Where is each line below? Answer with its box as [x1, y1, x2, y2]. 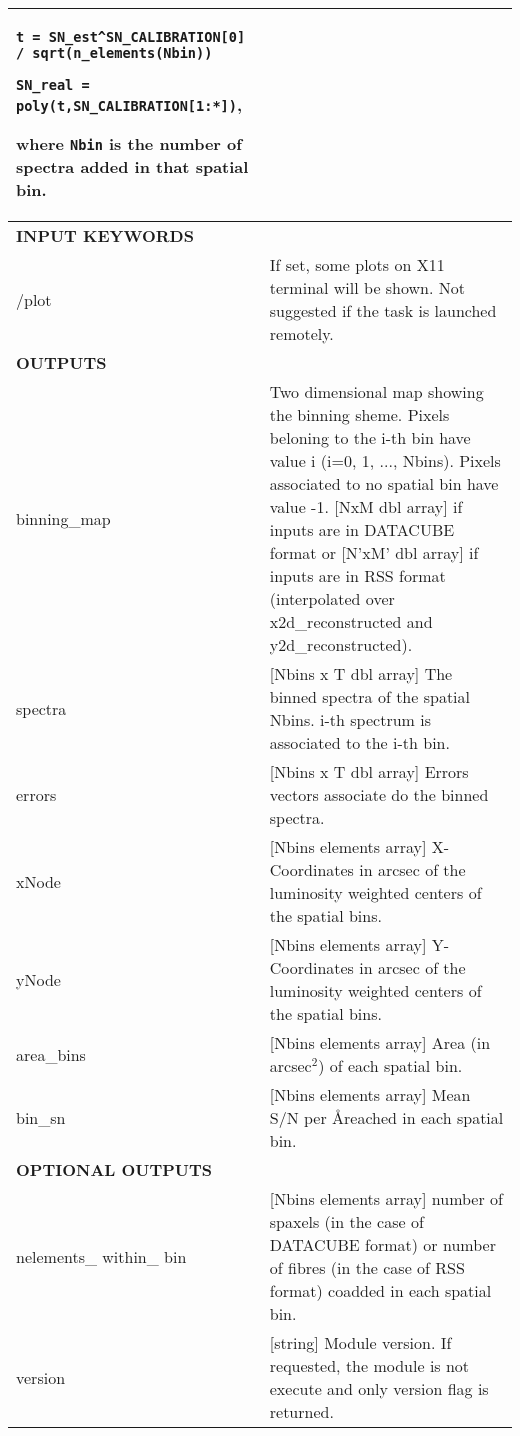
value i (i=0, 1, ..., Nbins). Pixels [269, 449, 501, 472]
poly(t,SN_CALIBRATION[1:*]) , [16, 93, 243, 116]
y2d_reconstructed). [269, 633, 413, 656]
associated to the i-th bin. [269, 731, 450, 754]
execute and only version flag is [269, 1377, 489, 1400]
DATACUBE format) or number [269, 1233, 496, 1256]
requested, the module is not [269, 1354, 470, 1377]
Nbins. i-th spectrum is [269, 708, 431, 731]
